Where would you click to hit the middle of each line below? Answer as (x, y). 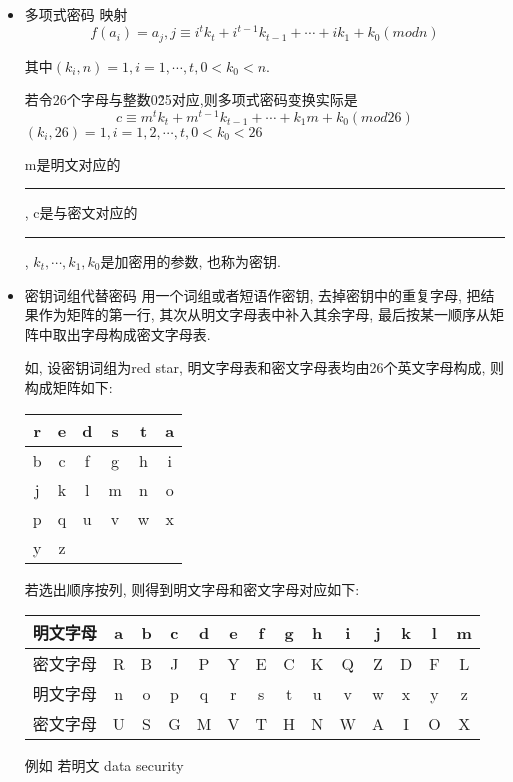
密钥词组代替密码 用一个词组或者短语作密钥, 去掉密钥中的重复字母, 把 (252, 294)
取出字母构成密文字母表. (131, 333)
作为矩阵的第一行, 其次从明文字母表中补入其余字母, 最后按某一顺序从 (264, 314)
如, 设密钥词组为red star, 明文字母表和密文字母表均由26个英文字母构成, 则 (264, 367)
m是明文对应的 (72, 163)
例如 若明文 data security (104, 765)
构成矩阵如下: (68, 386)
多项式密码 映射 (76, 14)
